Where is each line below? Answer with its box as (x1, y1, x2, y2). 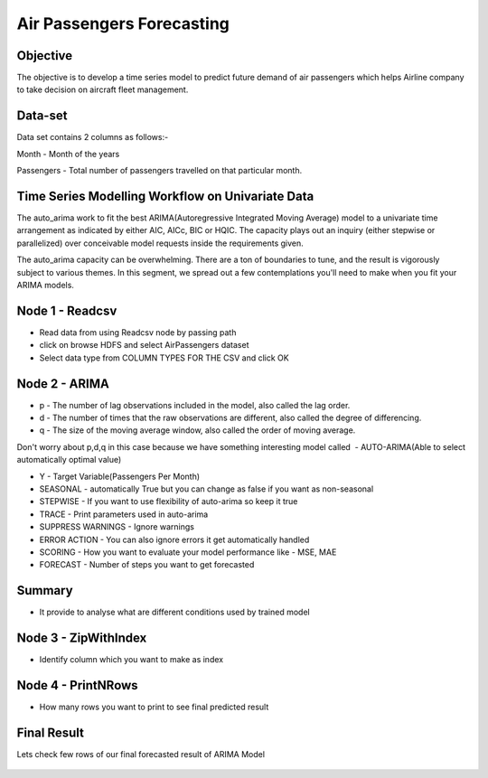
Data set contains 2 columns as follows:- (16, 132, 169, 143)
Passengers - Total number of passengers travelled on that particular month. (16, 165, 303, 176)
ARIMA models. (16, 280, 74, 290)
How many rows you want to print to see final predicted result (39, 701, 269, 712)
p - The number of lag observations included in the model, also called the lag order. (39, 399, 351, 410)
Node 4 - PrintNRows (16, 678, 139, 693)
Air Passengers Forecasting (16, 14, 230, 33)
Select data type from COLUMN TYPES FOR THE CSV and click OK (39, 352, 289, 363)
